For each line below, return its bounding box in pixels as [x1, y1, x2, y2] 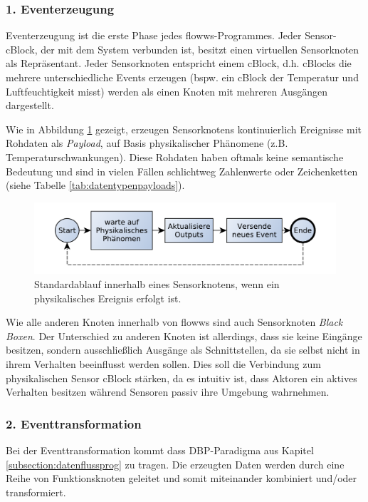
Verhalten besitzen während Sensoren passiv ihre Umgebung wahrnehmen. [6, 384, 330, 399]
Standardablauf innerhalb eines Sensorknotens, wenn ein [34, 276, 280, 291]
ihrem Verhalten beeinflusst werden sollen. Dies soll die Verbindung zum [6, 356, 321, 371]
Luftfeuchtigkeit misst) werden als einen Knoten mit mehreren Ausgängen [6, 83, 328, 98]
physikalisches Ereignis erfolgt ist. [34, 290, 182, 305]
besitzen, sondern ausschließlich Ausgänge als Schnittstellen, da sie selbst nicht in [6, 342, 360, 357]
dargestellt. [6, 98, 54, 113]
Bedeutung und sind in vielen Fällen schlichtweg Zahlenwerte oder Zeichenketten [6, 163, 358, 178]
